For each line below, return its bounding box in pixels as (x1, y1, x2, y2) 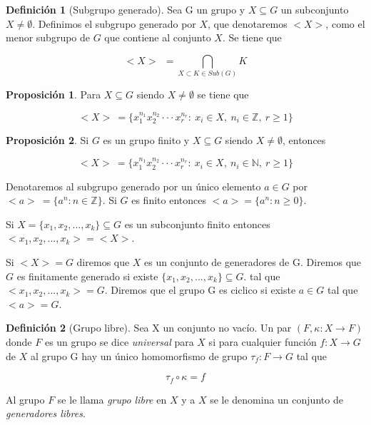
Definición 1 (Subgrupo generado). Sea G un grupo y (6, 2, 245, 16)
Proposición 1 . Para (6, 87, 101, 102)
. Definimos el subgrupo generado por (32, 16, 196, 31)
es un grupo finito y (103, 133, 190, 148)
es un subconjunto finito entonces (124, 216, 270, 231)
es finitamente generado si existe (16, 268, 158, 283)
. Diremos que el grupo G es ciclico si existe (104, 282, 296, 297)
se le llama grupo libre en (57, 391, 167, 406)
